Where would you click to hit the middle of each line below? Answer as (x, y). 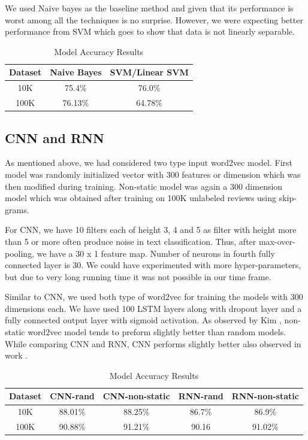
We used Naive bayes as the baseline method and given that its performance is (149, 8)
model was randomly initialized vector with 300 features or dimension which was (153, 174)
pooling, (20, 253)
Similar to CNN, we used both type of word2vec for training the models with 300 (154, 297)
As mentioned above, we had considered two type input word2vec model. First (149, 163)
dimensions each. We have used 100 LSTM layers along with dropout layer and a (153, 308)
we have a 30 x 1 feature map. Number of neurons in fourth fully (156, 253)
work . (16, 355)
